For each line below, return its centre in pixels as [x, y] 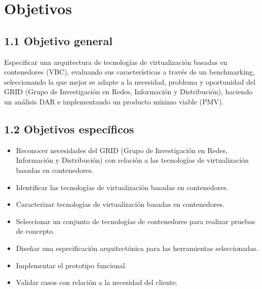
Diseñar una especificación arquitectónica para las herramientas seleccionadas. [137, 248]
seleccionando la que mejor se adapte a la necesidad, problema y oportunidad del [130, 81]
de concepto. [35, 231]
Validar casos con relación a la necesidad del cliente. [97, 282]
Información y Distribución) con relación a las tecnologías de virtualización [132, 160]
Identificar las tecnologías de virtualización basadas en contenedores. [122, 187]
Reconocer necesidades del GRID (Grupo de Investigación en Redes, [122, 150]
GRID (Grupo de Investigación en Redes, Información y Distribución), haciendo [128, 92]
